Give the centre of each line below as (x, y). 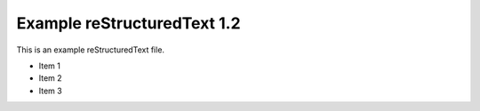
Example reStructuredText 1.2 (128, 23)
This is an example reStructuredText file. (90, 50)
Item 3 (50, 91)
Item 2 (50, 78)
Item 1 (50, 66)
